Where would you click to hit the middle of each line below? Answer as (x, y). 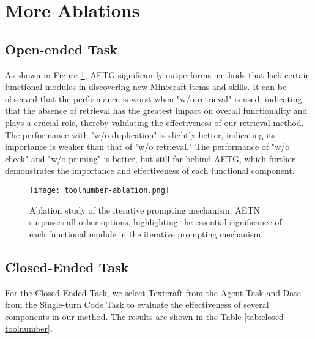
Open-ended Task (61, 49)
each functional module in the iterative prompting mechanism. (146, 233)
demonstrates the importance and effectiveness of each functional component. (150, 170)
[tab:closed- (265, 316)
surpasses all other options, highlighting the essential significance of (156, 222)
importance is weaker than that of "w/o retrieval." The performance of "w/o (147, 147)
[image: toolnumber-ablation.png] (100, 190)
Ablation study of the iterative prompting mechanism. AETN (145, 210)
